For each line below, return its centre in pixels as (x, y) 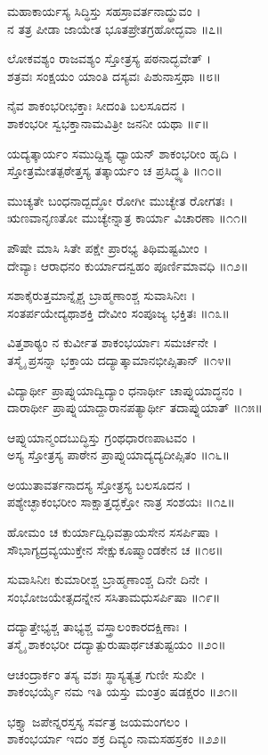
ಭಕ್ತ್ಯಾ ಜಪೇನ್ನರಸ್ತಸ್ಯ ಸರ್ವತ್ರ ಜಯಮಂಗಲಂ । (98, 721)
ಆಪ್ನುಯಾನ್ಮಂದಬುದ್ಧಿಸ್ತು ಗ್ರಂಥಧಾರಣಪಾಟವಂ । (102, 437)
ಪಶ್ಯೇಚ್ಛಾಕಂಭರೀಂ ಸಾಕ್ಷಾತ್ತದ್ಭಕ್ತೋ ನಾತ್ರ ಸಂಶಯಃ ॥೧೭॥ (121, 502)
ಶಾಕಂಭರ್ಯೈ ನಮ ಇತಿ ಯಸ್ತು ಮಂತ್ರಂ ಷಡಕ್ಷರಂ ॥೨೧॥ (123, 691)
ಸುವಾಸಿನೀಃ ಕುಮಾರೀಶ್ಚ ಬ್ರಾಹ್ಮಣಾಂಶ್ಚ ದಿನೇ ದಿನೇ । (108, 579)
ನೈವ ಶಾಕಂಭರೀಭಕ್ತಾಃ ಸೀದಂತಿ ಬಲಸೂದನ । (97, 106)
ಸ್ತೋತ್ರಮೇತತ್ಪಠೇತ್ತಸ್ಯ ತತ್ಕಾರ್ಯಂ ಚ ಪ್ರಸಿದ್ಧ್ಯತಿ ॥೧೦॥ (115, 170)
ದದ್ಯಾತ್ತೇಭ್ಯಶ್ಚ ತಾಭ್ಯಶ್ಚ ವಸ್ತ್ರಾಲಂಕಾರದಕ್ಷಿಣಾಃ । (98, 626)
